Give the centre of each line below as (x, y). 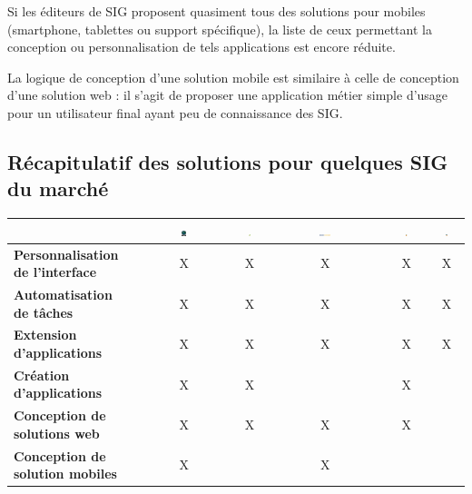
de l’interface (55, 272)
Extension (45, 335)
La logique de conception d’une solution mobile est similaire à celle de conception (233, 77)
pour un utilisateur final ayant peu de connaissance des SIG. (175, 112)
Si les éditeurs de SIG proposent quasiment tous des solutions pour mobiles (216, 11)
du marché (58, 188)
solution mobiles (65, 474)
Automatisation (63, 294)
